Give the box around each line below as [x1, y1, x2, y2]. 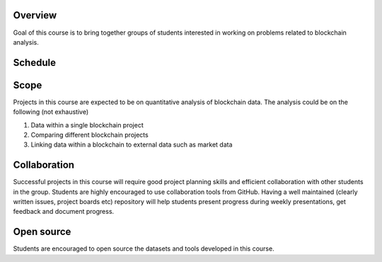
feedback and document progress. [13, 207, 115, 216]
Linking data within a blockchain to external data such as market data [30, 140, 233, 149]
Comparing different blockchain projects [30, 131, 149, 139]
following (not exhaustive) [13, 108, 88, 116]
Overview [13, 9, 57, 21]
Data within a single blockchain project [30, 120, 144, 129]
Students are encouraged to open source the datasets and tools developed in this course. [13, 244, 275, 253]
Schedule [13, 57, 57, 69]
